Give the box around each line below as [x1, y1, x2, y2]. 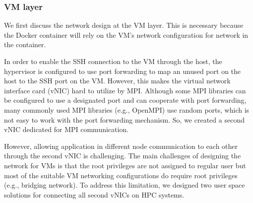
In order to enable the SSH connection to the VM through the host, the [4, 56, 222, 66]
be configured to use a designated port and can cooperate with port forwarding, [4, 95, 247, 105]
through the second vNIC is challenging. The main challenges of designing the [4, 150, 241, 161]
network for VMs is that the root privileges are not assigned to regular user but [4, 160, 246, 170]
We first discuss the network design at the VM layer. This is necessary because [4, 20, 244, 30]
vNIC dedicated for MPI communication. [4, 124, 129, 135]
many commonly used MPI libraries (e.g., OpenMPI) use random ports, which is [4, 104, 250, 115]
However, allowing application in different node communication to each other [4, 140, 238, 151]
